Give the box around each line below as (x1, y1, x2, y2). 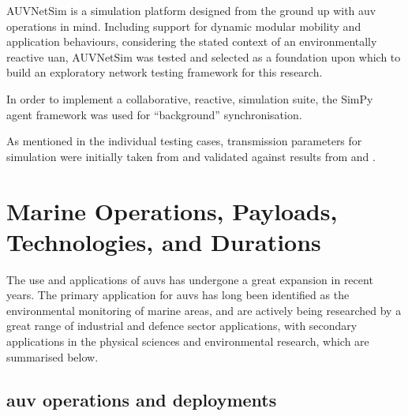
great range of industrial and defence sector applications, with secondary (6, 317, 357, 334)
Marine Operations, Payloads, (6, 194, 338, 227)
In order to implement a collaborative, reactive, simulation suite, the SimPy (6, 90, 373, 107)
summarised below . (6, 348, 99, 365)
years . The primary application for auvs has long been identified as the (6, 287, 350, 303)
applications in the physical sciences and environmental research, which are (6, 333, 369, 350)
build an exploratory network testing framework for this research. (6, 64, 323, 81)
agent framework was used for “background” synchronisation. (6, 106, 302, 122)
